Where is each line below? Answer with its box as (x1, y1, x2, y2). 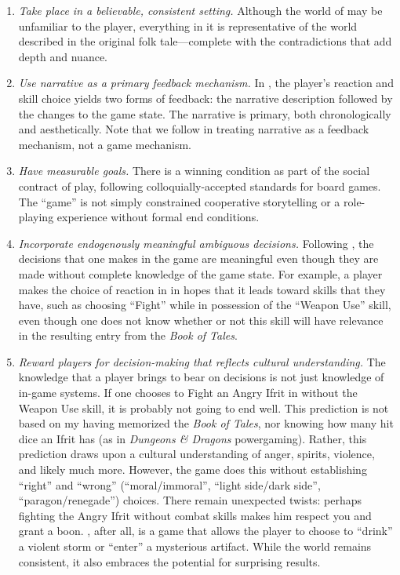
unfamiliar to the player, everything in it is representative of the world (18, 17, 358, 34)
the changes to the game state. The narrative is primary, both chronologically (18, 105, 391, 122)
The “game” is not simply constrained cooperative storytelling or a (18, 193, 340, 209)
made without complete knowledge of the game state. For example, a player (18, 265, 383, 282)
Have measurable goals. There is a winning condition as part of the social (18, 162, 370, 179)
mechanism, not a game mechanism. (18, 136, 192, 152)
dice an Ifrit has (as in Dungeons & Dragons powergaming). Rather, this (18, 430, 367, 446)
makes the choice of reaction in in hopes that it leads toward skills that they (18, 281, 386, 297)
